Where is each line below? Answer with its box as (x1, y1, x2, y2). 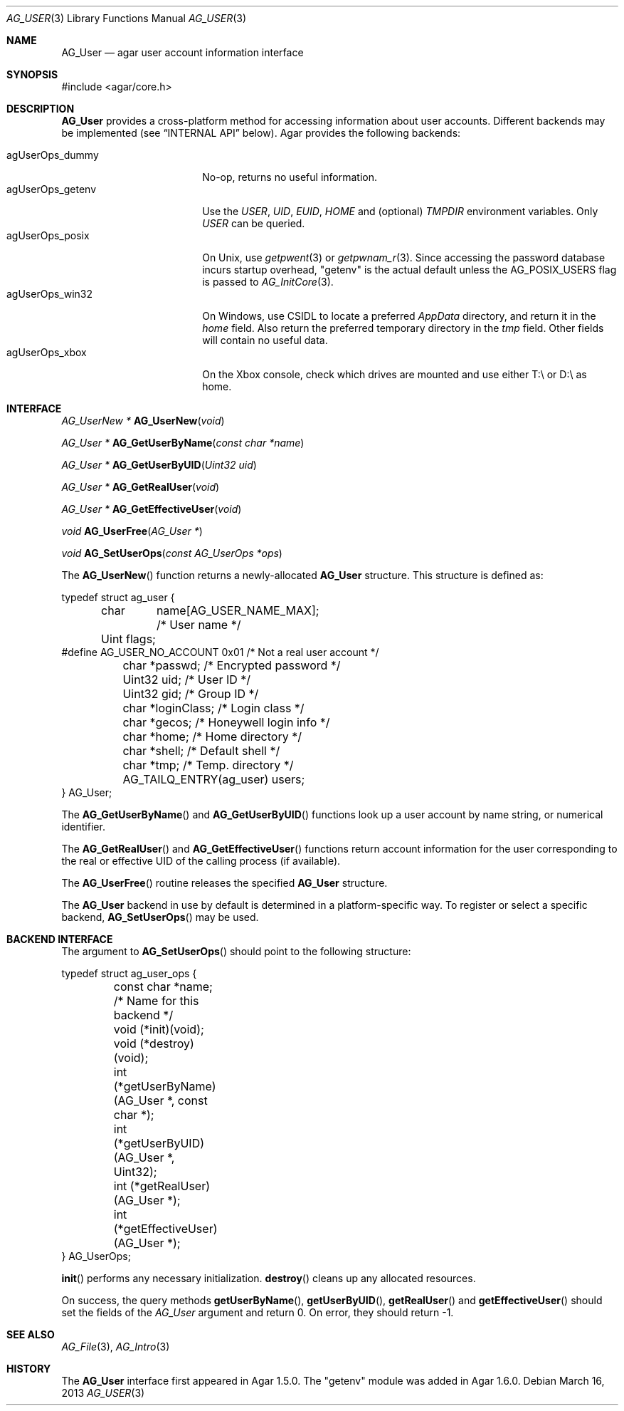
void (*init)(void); (113, 1022, 204, 1036)
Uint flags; (101, 632, 156, 646)
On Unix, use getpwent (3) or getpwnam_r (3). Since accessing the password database (202, 251, 606, 264)
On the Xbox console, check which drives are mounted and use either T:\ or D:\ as (202, 368, 587, 380)
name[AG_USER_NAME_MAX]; (156, 603, 319, 618)
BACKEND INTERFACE (6, 933, 113, 945)
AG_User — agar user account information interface (61, 46, 304, 58)
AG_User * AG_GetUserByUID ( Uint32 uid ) (61, 459, 257, 471)
